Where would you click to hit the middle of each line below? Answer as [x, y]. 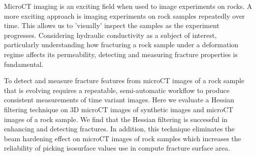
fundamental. [24, 64]
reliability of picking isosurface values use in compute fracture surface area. [117, 148]
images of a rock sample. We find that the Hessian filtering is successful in [116, 119]
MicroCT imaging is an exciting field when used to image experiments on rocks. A [128, 6]
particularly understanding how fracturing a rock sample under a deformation [121, 45]
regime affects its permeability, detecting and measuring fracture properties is [121, 54]
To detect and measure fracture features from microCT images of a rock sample [124, 80]
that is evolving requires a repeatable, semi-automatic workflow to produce [117, 90]
